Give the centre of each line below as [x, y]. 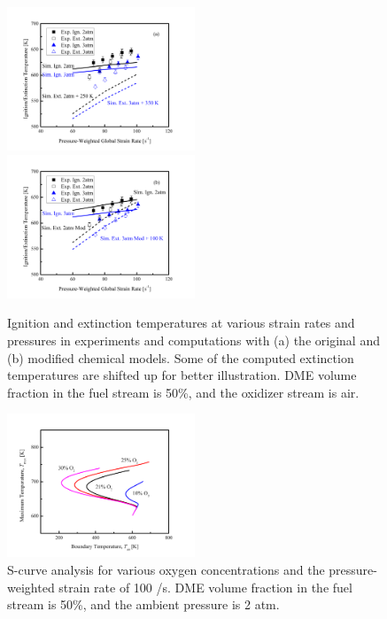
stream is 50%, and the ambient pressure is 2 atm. [143, 604]
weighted [31, 587]
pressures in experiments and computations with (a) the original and [193, 340]
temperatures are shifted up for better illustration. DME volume [182, 375]
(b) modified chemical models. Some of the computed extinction [181, 357]
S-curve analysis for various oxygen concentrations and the [166, 570]
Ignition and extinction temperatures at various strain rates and [181, 323]
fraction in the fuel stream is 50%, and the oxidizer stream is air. [183, 392]
